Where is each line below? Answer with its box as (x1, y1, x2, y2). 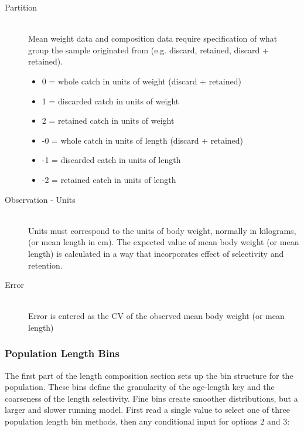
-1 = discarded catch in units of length (42, 154, 181, 166)
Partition (5, 1, 37, 13)
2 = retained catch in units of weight (42, 114, 175, 127)
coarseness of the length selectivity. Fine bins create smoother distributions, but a (5, 392, 298, 404)
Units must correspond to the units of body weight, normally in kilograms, (28, 224, 296, 236)
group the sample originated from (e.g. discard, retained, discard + (28, 43, 269, 56)
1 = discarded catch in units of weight (42, 94, 179, 107)
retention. (28, 259, 63, 271)
